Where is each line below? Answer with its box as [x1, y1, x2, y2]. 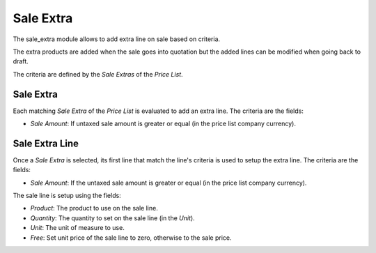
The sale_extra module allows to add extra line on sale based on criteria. [13, 35, 221, 43]
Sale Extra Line [13, 137, 79, 149]
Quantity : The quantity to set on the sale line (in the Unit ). [30, 213, 195, 222]
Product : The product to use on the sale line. [30, 204, 158, 213]
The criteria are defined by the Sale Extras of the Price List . [13, 70, 184, 78]
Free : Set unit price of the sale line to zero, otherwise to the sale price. [30, 233, 232, 242]
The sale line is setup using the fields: [13, 192, 121, 200]
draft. [13, 57, 29, 66]
